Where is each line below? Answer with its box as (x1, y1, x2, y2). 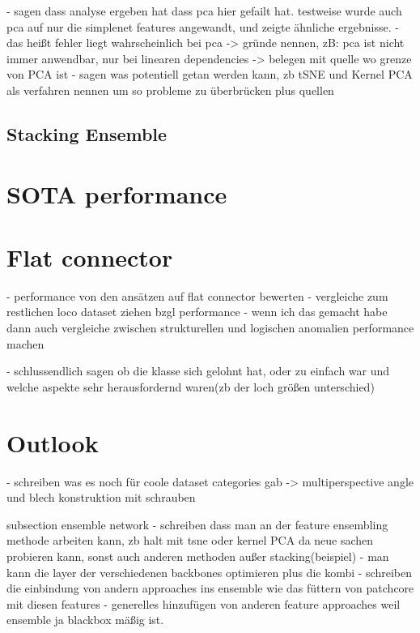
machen (6, 335, 45, 352)
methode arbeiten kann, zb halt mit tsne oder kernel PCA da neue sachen (6, 532, 374, 549)
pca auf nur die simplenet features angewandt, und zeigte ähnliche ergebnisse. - (6, 18, 399, 35)
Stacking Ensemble (6, 121, 168, 146)
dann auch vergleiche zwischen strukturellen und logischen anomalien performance (6, 319, 414, 336)
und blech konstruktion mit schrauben (6, 489, 196, 506)
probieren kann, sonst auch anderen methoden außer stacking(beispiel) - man (6, 547, 389, 564)
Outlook (6, 426, 99, 459)
